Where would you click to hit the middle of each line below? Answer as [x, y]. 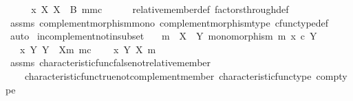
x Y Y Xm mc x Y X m [88, 49]
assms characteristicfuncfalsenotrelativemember [110, 62]
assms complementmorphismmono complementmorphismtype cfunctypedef [169, 22]
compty [332, 75]
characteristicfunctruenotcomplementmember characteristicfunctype [168, 75]
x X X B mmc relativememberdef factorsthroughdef [160, 9]
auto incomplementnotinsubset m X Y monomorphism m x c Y [163, 36]
